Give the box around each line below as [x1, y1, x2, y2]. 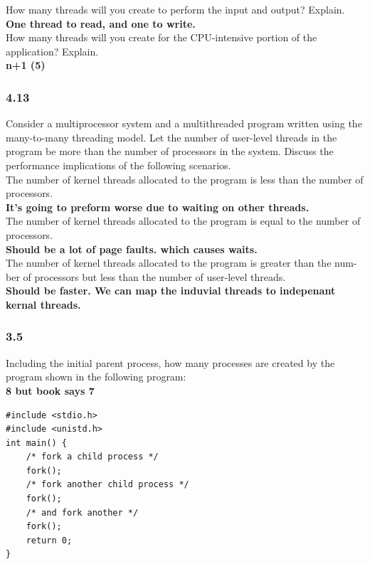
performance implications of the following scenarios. [6, 157, 231, 172]
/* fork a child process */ [26, 452, 159, 462]
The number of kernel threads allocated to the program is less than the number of [6, 171, 364, 186]
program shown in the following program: [6, 369, 186, 384]
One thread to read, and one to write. [6, 16, 196, 31]
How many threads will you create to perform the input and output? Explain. [6, 2, 345, 16]
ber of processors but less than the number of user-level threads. [6, 269, 286, 284]
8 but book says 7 [6, 383, 95, 398]
